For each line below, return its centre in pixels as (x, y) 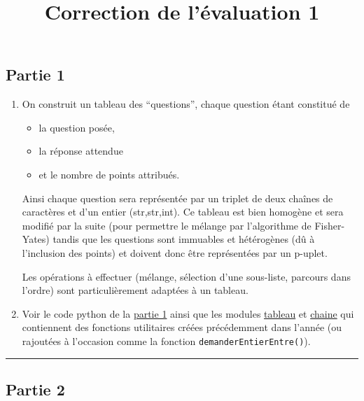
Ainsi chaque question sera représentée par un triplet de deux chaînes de (177, 198)
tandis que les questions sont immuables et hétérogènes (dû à (184, 239)
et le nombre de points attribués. (109, 174)
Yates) (36, 239)
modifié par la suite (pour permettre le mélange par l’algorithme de (167, 225)
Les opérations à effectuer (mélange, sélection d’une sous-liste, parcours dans (186, 276)
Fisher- (330, 225)
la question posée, (77, 127)
